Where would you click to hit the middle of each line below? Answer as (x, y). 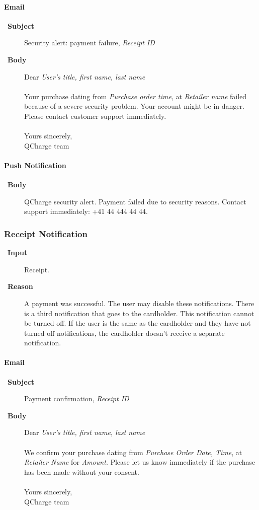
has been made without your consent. (82, 471)
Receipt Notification (46, 233)
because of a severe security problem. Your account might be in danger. (134, 106)
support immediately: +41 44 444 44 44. (86, 211)
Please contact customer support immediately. (95, 116)
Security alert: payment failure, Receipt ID (90, 43)
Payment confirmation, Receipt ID (77, 398)
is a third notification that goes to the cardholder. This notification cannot (139, 313)
